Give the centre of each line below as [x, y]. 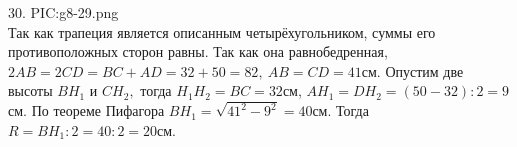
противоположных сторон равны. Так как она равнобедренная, [198, 51]
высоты [30, 90]
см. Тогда [340, 110]
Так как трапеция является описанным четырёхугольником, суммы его [222, 31]
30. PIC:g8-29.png [63, 12]
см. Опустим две [412, 70]
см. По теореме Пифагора [86, 110]
